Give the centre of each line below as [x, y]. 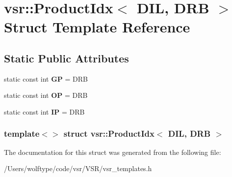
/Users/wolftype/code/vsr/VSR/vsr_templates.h [78, 168]
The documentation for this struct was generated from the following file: [113, 152]
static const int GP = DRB [46, 78]
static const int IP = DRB [44, 111]
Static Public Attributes [66, 58]
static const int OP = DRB [46, 95]
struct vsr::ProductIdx [109, 133]
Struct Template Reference [97, 27]
